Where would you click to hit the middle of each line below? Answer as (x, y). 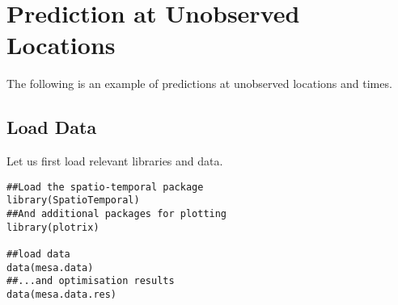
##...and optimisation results (91, 281)
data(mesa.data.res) (62, 294)
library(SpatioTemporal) (73, 201)
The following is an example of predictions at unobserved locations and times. (199, 84)
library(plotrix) (53, 227)
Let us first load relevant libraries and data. (115, 161)
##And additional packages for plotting (117, 214)
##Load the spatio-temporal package (105, 187)
